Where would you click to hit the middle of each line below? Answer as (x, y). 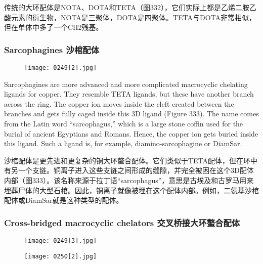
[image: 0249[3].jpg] (61, 241)
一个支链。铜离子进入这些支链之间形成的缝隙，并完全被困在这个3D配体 (136, 170)
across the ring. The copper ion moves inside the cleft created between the (119, 103)
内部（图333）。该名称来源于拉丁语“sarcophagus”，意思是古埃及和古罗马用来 (129, 180)
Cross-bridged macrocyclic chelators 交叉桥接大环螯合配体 (122, 222)
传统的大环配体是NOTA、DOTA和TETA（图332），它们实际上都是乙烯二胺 (127, 7)
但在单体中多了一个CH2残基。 (54, 27)
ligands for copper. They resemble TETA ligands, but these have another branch (129, 94)
